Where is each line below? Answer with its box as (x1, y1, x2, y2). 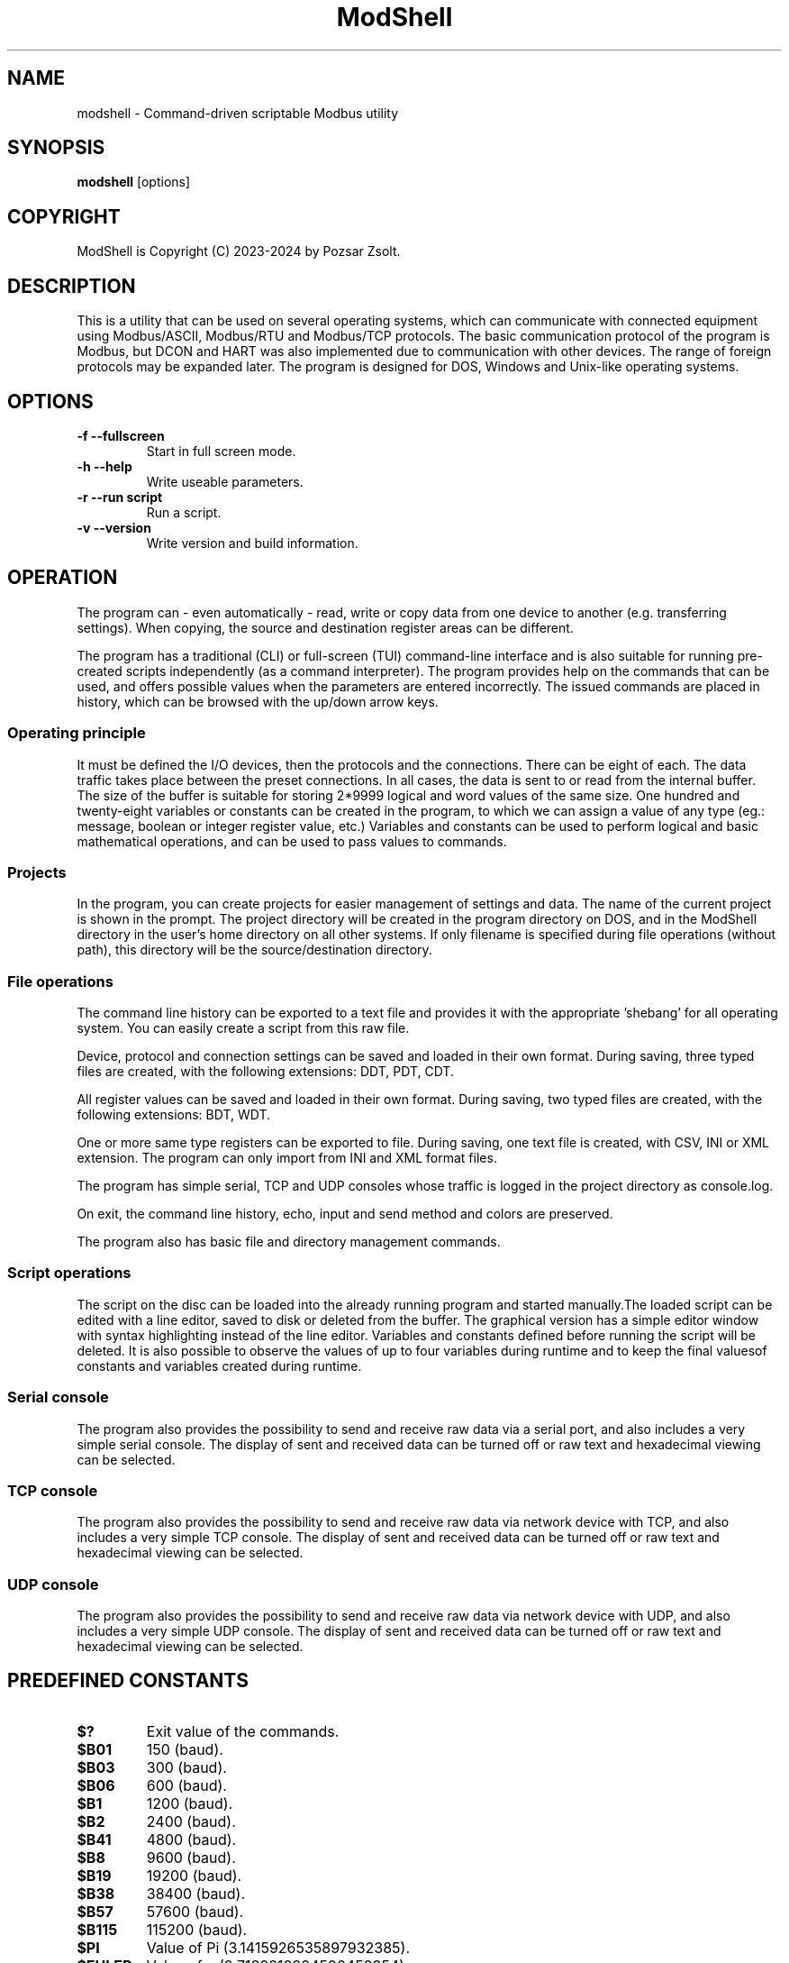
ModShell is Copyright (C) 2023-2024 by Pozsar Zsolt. (77, 243, 401, 260)
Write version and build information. (146, 534, 358, 551)
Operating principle (7, 724, 146, 743)
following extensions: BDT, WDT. (77, 1107, 271, 1123)
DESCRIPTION (7, 274, 136, 297)
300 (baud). (146, 1758, 227, 1776)
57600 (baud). (146, 1902, 244, 1921)
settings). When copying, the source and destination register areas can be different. (77, 619, 574, 635)
